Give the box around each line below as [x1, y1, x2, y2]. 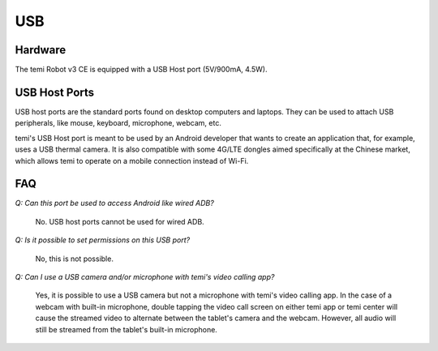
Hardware [15, 43, 67, 57]
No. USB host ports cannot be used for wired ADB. [35, 216, 204, 226]
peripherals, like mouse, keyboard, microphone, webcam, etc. [15, 118, 222, 128]
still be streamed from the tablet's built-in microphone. [35, 324, 218, 334]
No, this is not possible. [35, 254, 114, 263]
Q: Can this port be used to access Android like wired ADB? [15, 199, 214, 208]
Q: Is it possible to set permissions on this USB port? [15, 235, 191, 245]
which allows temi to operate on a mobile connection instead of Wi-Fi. [15, 156, 249, 165]
